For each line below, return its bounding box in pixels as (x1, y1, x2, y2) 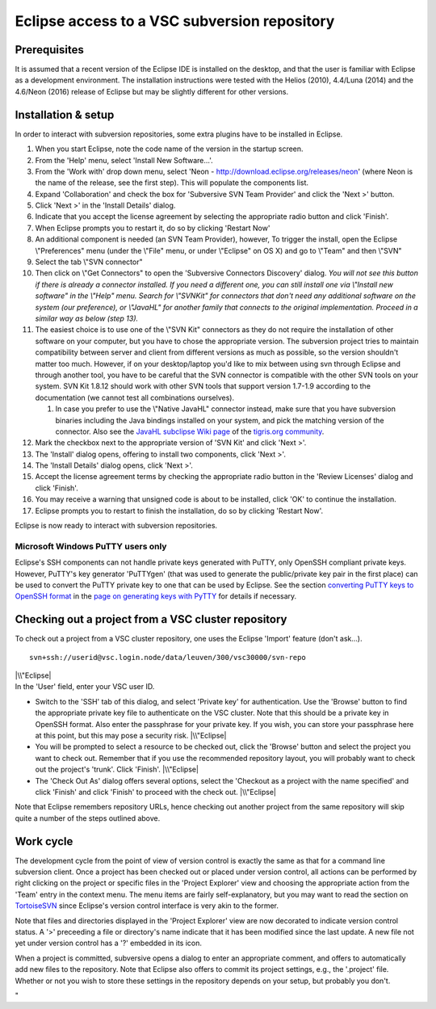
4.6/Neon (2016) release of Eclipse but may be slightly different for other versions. (15, 86, 289, 96)
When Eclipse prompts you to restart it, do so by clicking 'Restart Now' (35, 223, 270, 233)
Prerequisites (15, 43, 84, 57)
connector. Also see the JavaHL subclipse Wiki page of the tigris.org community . (55, 427, 325, 436)
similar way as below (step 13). (35, 313, 139, 323)
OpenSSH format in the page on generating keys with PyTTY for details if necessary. (15, 591, 297, 601)
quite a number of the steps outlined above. (15, 813, 161, 823)
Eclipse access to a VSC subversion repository (15, 12, 335, 30)
